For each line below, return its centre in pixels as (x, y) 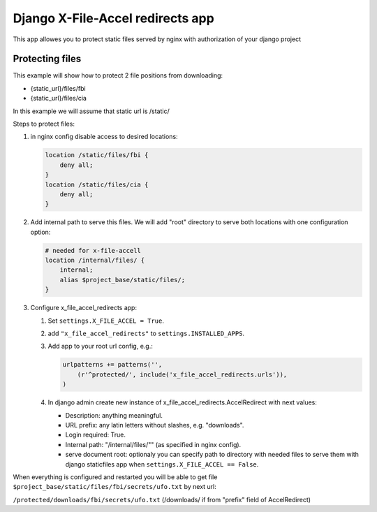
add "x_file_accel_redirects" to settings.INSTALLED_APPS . (146, 334)
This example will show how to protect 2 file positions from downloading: (118, 75)
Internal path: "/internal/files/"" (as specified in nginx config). (153, 444)
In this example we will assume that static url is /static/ (91, 111)
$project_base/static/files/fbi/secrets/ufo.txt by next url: (114, 487)
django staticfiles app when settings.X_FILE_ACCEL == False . (162, 464)
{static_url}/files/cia (59, 98)
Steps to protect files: (44, 124)
